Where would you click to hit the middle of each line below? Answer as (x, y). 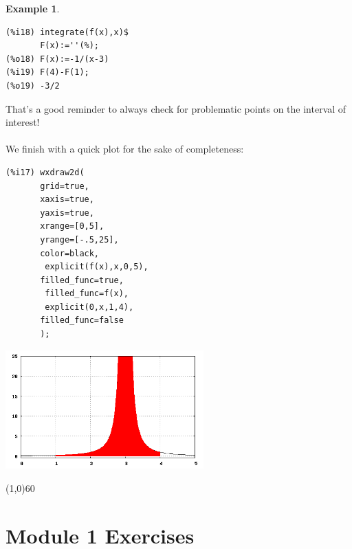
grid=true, (65, 186)
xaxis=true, (67, 200)
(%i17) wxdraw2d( (45, 172)
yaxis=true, (67, 213)
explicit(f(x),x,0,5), (97, 267)
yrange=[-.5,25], (79, 239)
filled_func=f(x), (87, 294)
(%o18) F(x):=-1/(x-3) (57, 59)
